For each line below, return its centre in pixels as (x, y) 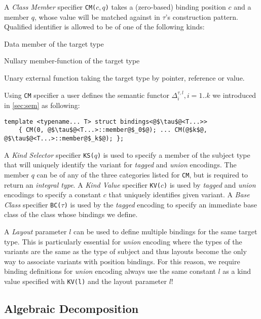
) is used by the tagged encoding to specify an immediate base (160, 204)
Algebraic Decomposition (71, 309)
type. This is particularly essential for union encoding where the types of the (123, 241)
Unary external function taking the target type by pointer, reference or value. (124, 78)
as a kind (237, 271)
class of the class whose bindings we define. (71, 214)
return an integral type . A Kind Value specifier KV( (83, 184)
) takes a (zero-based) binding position (165, 7)
